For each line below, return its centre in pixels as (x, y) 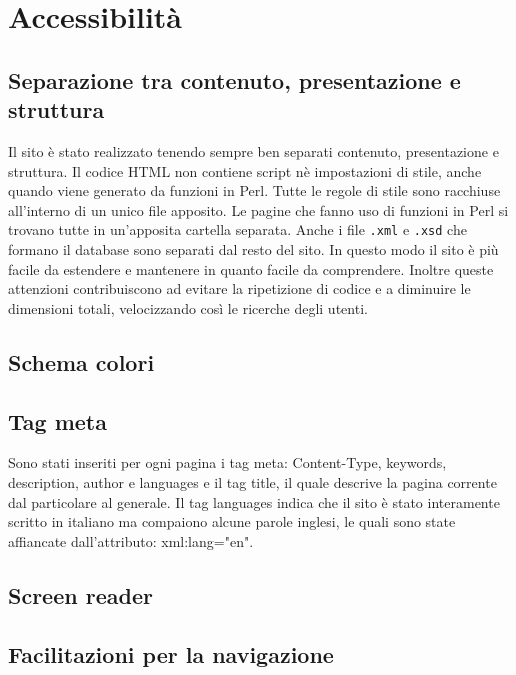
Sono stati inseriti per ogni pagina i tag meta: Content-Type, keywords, (227, 462)
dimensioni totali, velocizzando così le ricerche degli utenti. (188, 307)
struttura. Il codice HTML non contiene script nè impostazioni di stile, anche (245, 170)
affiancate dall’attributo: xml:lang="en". (131, 540)
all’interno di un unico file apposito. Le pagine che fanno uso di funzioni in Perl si (258, 209)
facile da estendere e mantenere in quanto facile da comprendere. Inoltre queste (251, 268)
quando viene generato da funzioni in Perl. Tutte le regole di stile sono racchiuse (254, 190)
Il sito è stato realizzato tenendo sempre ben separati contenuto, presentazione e (253, 150)
